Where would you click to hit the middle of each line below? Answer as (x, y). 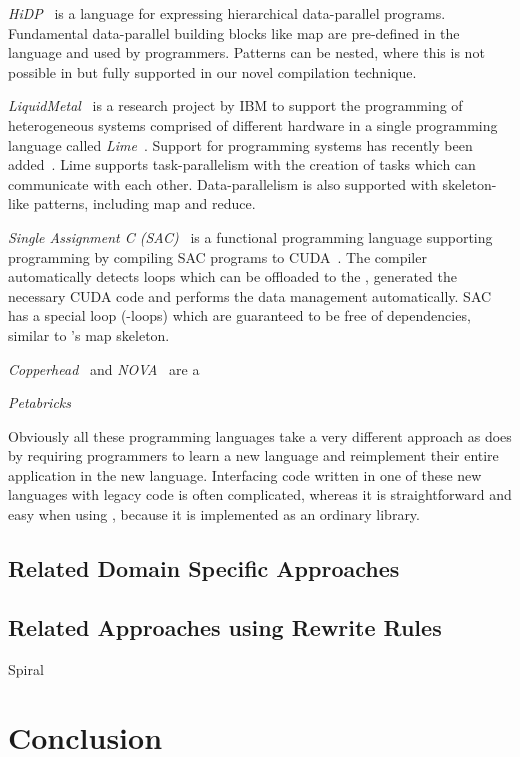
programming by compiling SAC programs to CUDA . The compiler (217, 256)
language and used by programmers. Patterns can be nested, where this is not (246, 52)
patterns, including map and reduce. (144, 203)
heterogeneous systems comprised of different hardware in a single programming (253, 124)
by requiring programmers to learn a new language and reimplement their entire (253, 455)
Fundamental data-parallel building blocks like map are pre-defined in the (234, 32)
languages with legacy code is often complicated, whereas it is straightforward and (260, 494)
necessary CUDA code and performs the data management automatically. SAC (250, 295)
